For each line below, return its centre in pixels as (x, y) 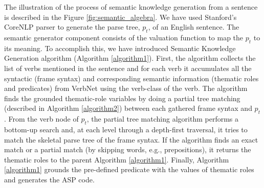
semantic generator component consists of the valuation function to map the (124, 37)
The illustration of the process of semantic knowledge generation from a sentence (131, 7)
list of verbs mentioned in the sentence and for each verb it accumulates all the (128, 68)
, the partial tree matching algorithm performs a (162, 119)
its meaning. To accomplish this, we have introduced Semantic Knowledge (120, 48)
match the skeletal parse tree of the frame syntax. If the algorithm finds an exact (131, 139)
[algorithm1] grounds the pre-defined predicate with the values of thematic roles (129, 169)
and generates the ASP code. (49, 179)
